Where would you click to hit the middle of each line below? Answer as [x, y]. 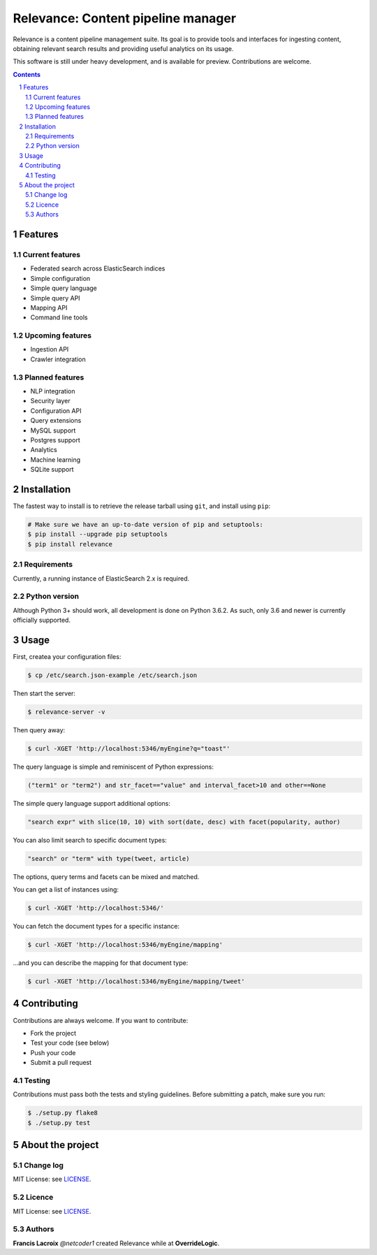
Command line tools [59, 317]
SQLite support [52, 470]
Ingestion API [50, 349]
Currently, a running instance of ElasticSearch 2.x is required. [101, 578]
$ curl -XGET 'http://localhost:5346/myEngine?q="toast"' [129, 748]
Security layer [50, 401]
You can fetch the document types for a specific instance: [96, 927]
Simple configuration [60, 278]
